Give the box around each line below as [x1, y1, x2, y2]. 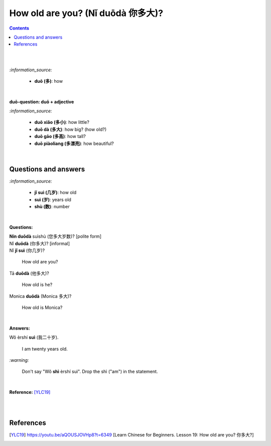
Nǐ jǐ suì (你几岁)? [9, 247, 45, 253]
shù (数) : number [34, 204, 70, 210]
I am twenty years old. [22, 346, 68, 352]
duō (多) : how [34, 78, 63, 84]
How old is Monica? [22, 305, 63, 311]
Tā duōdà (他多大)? [9, 270, 50, 276]
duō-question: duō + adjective [9, 98, 74, 105]
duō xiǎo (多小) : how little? [34, 119, 90, 125]
